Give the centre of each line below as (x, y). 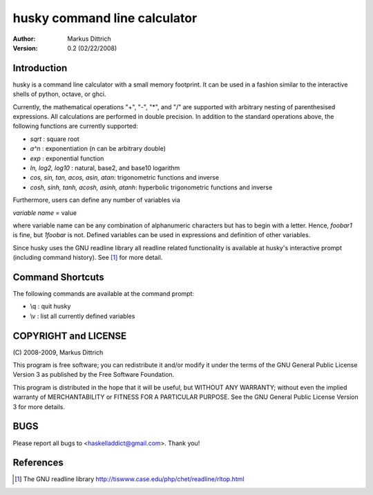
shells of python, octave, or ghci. (59, 94)
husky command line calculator (105, 18)
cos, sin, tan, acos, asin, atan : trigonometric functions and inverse (125, 178)
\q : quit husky (50, 306)
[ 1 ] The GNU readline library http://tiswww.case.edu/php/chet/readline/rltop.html (130, 479)
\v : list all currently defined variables (83, 316)
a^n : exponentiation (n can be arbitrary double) (98, 149)
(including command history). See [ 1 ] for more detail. (88, 258)
